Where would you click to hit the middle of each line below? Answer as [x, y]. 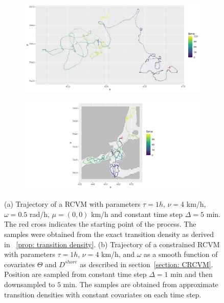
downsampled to [30, 284]
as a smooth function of [181, 254]
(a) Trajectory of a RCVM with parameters [72, 204]
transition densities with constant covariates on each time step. [103, 294]
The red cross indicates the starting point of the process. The [100, 224]
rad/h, [39, 214]
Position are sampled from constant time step [75, 274]
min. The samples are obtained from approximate [141, 284]
